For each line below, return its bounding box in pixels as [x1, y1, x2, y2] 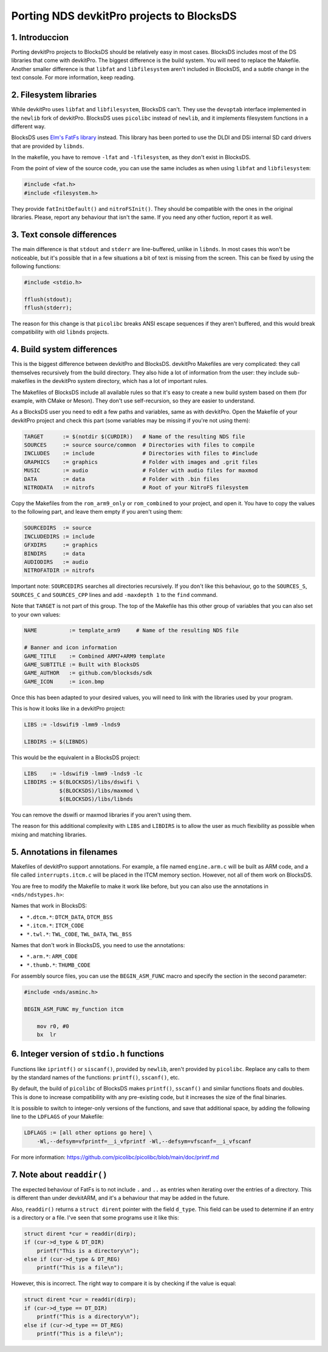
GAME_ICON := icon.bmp [24, 678, 104, 685]
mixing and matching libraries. [11, 830, 87, 838]
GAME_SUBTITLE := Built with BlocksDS [24, 661, 140, 668]
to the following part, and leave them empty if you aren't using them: [11, 508, 183, 516]
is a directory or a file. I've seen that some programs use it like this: [11, 1213, 179, 1221]
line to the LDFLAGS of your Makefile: [11, 1113, 104, 1120]
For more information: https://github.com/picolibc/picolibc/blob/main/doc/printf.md [11, 1153, 219, 1161]
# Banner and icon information [24, 644, 118, 651]
